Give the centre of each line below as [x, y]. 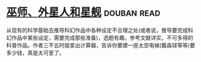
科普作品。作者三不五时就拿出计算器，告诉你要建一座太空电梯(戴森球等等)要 [101, 45]
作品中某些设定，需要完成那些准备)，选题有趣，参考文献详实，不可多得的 [102, 37]
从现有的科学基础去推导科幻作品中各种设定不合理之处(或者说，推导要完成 [97, 30]
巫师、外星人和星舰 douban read [83, 12]
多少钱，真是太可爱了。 [35, 52]
